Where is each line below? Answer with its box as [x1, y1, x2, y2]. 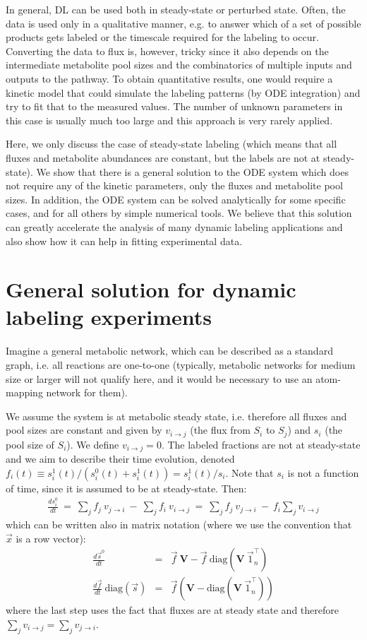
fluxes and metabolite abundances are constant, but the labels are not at [6, 150, 320, 165]
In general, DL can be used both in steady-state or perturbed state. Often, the [6, 2, 346, 16]
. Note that [225, 465, 274, 480]
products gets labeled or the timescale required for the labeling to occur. [6, 30, 319, 45]
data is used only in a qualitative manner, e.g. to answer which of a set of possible [6, 16, 361, 30]
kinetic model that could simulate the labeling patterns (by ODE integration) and [6, 85, 361, 100]
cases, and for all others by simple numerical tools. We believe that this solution [6, 206, 352, 220]
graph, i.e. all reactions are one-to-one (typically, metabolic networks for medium [6, 357, 356, 372]
